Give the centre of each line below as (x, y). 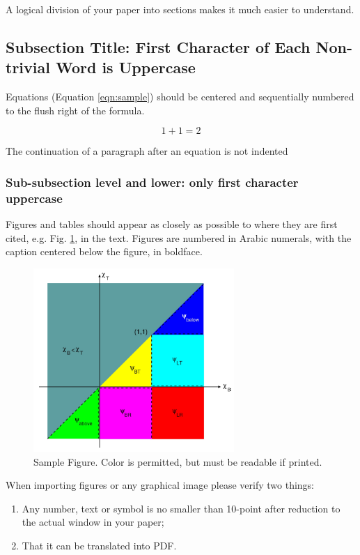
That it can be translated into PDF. (99, 546)
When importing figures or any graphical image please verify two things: (160, 485)
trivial (28, 67)
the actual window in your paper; (93, 522)
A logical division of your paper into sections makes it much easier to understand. (180, 9)
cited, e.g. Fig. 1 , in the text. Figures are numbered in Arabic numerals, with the (179, 237)
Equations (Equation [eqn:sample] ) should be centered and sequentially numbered (180, 97)
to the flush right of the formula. (75, 110)
